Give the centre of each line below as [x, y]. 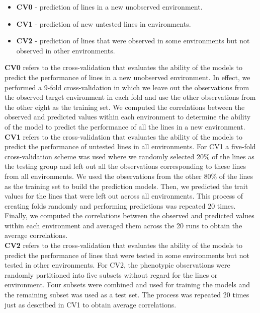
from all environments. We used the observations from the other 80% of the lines [129, 176]
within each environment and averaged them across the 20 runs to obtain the [123, 225]
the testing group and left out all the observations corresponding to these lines [125, 166]
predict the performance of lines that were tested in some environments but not [127, 255]
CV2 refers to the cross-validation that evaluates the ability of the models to [123, 245]
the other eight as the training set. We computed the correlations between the [125, 107]
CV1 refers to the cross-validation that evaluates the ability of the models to [123, 136]
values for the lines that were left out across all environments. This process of [124, 196]
